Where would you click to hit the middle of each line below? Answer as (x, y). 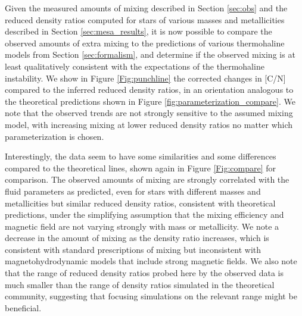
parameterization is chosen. (55, 136)
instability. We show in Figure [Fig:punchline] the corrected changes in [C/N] (145, 78)
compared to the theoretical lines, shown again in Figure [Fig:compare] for (140, 168)
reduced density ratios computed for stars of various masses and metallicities (145, 19)
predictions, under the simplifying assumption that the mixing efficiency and (144, 215)
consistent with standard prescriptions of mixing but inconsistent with (133, 249)
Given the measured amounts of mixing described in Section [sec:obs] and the (146, 8)
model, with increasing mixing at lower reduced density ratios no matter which (149, 124)
